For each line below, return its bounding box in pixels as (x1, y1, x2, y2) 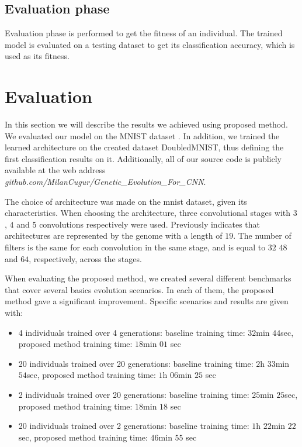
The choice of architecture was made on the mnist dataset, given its (5, 195, 247, 207)
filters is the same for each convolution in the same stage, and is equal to (5, 241, 266, 253)
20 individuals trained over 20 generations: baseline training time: (18, 357, 254, 369)
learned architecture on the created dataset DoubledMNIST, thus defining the (5, 141, 284, 153)
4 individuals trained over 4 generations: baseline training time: (18, 326, 245, 338)
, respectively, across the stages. (29, 252, 142, 264)
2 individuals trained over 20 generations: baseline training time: (18, 388, 249, 400)
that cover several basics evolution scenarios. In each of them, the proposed (5, 283, 274, 295)
